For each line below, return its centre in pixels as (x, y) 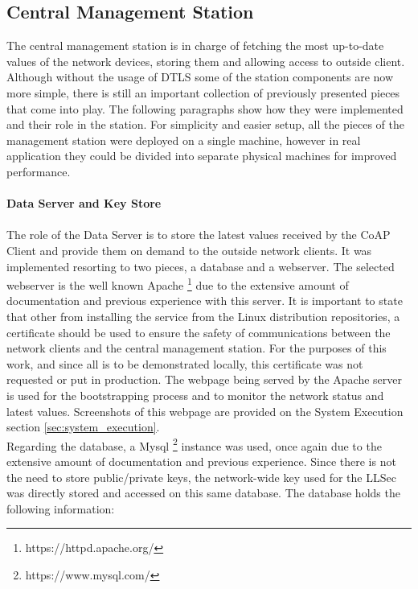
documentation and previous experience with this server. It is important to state (205, 301)
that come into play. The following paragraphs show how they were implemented (205, 108)
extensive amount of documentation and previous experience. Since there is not (201, 461)
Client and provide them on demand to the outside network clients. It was (189, 250)
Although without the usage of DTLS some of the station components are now (200, 77)
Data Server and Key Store (84, 203)
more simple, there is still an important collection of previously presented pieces (203, 92)
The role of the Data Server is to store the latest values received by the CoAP (199, 235)
